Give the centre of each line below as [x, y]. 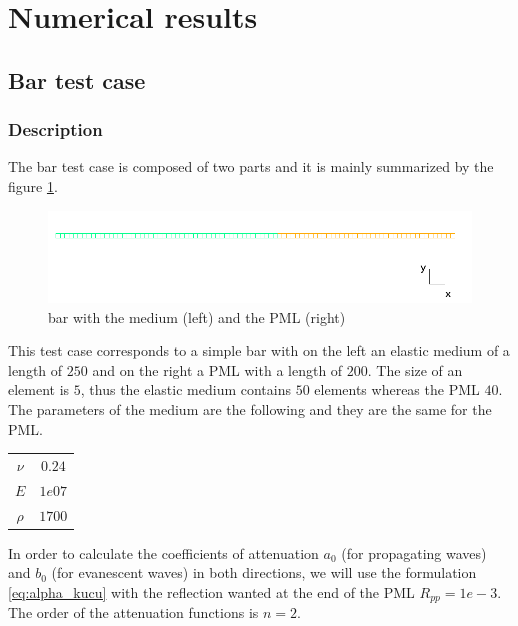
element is [39, 389]
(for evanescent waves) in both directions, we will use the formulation [264, 572]
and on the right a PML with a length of [217, 369]
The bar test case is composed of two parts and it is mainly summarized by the [251, 166]
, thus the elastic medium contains [185, 389]
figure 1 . [33, 185]
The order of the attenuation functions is [133, 612]
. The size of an [415, 369]
